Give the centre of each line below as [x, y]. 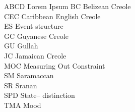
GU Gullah [21, 46]
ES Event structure [34, 26]
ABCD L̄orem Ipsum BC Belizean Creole [67, 6]
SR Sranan [21, 85]
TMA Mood [23, 105]
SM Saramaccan [29, 75]
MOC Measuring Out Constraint [55, 65]
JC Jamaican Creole [35, 55]
